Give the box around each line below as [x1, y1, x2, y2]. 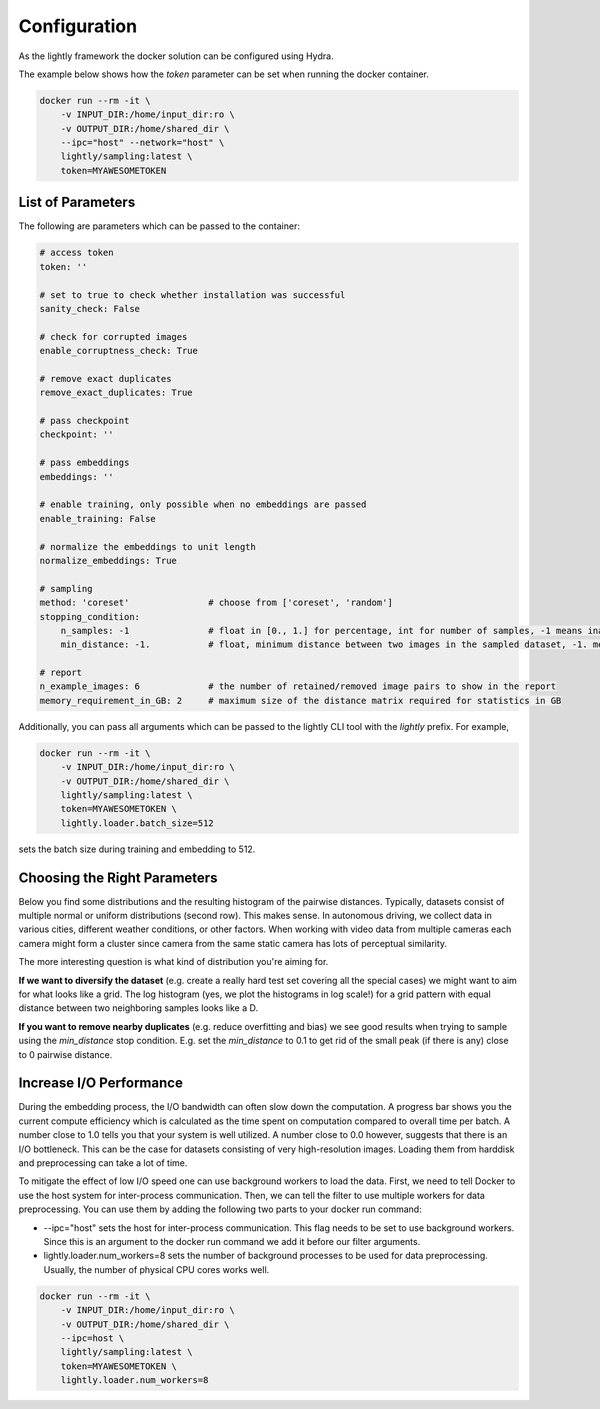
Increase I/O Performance [18, 1075, 184, 1092]
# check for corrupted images [39, 331, 188, 342]
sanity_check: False [39, 303, 140, 314]
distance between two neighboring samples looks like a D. [18, 1002, 259, 1014]
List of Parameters [18, 194, 136, 211]
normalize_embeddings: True [39, 555, 177, 566]
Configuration [18, 15, 138, 37]
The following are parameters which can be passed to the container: [18, 220, 300, 232]
